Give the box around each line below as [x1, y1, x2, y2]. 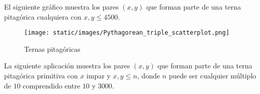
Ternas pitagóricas [24, 43, 80, 54]
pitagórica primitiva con [4, 70, 78, 81]
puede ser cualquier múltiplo [168, 70, 256, 81]
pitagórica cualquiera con [4, 11, 81, 22]
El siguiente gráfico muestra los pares [4, 2, 119, 12]
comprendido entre [23, 80, 80, 90]
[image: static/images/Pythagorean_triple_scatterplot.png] [24, 29, 230, 37]
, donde [137, 70, 160, 81]
